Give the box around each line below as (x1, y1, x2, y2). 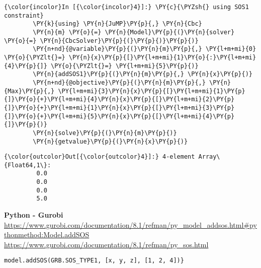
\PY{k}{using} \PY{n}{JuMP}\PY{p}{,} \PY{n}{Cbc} (33, 20, 202, 28)
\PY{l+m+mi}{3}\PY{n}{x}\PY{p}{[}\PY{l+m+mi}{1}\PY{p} (58, 87, 245, 95)
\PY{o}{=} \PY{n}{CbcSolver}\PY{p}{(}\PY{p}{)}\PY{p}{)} (4, 37, 199, 44)
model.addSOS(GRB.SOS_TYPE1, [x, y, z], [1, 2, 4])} (4, 257, 184, 264)
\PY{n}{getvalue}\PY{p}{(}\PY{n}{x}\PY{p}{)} (33, 138, 188, 145)
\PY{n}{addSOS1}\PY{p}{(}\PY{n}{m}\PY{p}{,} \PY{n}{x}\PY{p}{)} (33, 71, 252, 78)
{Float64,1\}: (4, 161, 51, 169)
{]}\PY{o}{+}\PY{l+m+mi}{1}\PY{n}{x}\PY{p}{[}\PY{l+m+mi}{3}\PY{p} (4, 104, 235, 111)
